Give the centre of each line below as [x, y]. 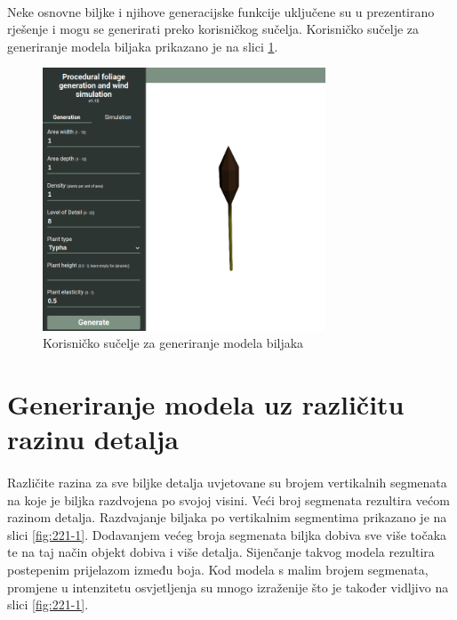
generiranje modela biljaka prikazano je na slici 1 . [143, 46]
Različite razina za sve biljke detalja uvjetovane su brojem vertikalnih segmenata [227, 483]
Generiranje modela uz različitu [206, 404]
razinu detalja [93, 439]
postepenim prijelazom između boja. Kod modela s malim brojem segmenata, [218, 570]
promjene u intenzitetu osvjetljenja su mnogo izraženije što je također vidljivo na [228, 587]
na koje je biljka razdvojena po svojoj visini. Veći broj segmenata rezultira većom [228, 499]
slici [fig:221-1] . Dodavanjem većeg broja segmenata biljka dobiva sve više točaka [227, 534]
